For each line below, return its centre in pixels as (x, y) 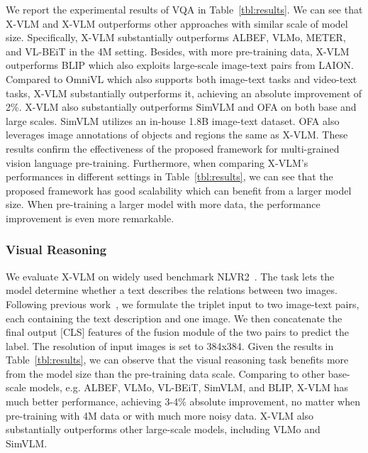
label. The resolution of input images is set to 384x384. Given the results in (170, 345)
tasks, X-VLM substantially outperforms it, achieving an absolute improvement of (184, 93)
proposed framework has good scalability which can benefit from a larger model (179, 190)
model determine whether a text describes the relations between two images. (172, 290)
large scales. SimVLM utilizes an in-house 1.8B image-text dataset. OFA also (173, 120)
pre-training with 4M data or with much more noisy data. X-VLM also (160, 415)
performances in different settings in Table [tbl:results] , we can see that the (169, 176)
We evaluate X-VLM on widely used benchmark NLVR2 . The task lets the (170, 276)
